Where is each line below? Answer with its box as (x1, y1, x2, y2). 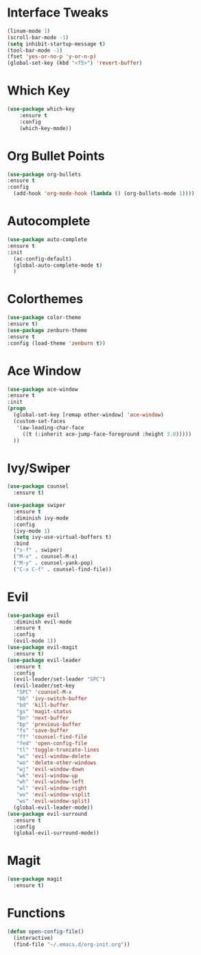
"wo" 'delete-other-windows (16, 759, 97, 766)
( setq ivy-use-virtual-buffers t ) (13, 534, 112, 541)
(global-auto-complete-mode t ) (13, 262, 103, 269)
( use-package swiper (7, 502, 67, 509)
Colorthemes (7, 291, 84, 307)
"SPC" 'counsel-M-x (16, 689, 72, 696)
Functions (7, 905, 65, 921)
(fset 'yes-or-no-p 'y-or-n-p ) (7, 53, 97, 60)
